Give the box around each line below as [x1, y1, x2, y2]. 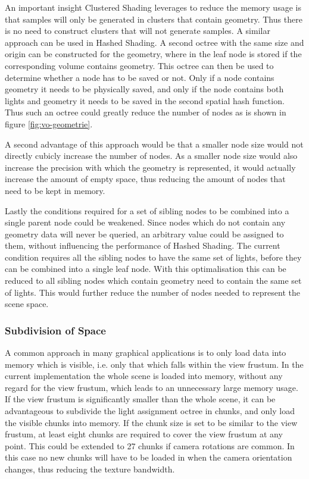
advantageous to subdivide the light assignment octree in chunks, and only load [5, 405, 295, 417]
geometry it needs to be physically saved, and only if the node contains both [5, 83, 284, 95]
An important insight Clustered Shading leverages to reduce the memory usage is [5, 1, 301, 13]
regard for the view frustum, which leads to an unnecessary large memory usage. [5, 381, 298, 393]
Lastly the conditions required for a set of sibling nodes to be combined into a [5, 204, 289, 217]
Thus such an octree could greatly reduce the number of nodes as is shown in [5, 106, 286, 118]
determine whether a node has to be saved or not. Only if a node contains [5, 71, 274, 83]
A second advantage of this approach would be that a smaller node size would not [5, 137, 304, 150]
